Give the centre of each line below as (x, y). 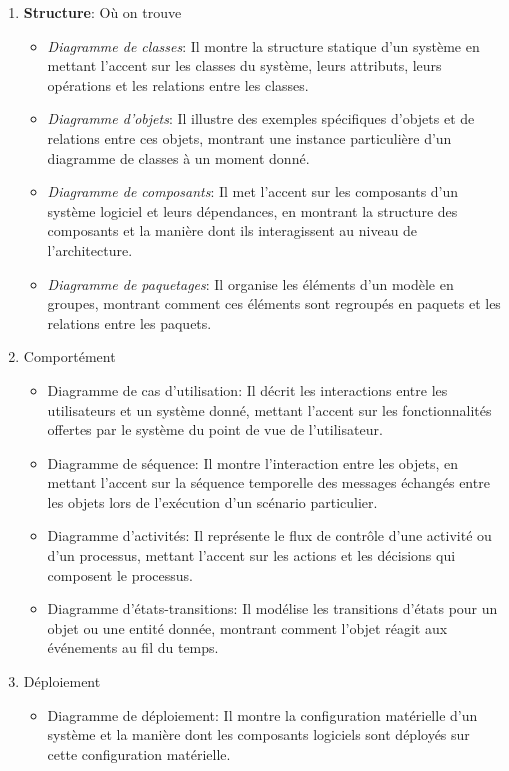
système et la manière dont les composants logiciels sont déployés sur (258, 734)
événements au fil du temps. (133, 647)
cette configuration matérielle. (139, 753)
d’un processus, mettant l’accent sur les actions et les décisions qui (251, 555)
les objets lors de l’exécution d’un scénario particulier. (212, 501)
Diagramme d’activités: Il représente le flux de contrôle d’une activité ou (269, 535)
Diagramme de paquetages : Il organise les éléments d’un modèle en (250, 283)
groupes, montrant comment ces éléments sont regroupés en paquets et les (274, 303)
